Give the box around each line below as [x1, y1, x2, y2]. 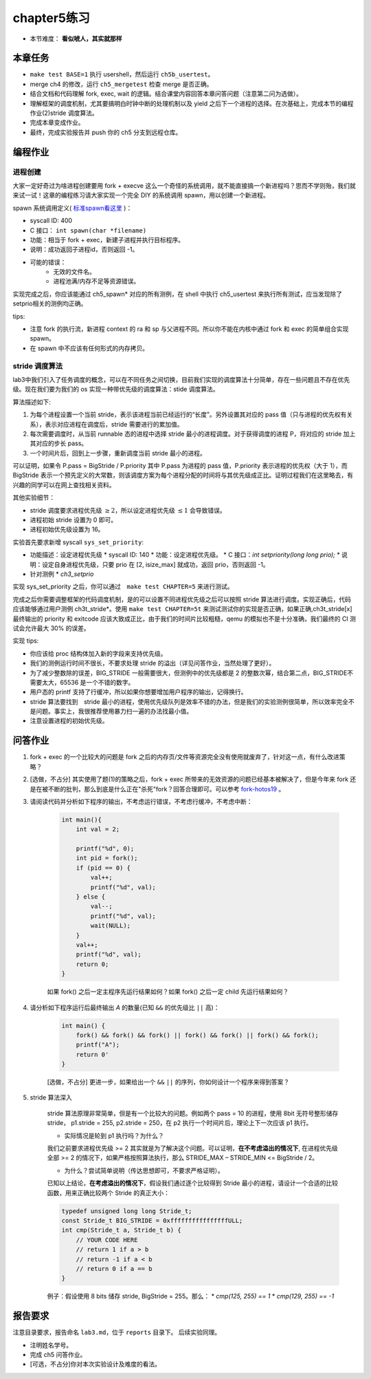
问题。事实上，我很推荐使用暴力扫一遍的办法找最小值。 [35, 707, 192, 716]
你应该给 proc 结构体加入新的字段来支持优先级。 [30, 649, 167, 657]
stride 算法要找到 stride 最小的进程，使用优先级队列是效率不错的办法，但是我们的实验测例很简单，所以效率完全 [30, 697, 348, 705]
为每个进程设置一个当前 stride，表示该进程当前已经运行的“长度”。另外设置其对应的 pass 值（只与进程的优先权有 [30, 410, 347, 419]
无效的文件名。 [53, 268, 95, 276]
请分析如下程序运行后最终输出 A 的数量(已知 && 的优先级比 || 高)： [30, 1003, 220, 1012]
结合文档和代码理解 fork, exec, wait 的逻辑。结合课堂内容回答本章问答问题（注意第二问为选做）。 [30, 89, 302, 98]
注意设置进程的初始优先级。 [30, 716, 109, 725]
